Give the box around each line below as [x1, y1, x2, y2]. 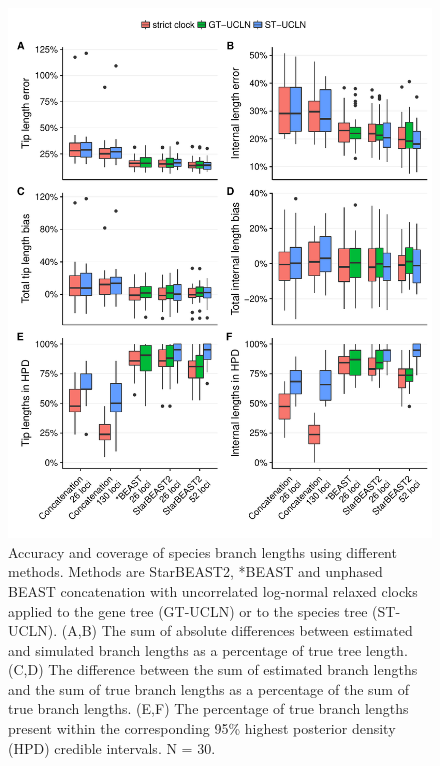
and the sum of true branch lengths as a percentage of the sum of [8, 678, 409, 699]
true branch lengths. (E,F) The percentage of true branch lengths [8, 698, 409, 719]
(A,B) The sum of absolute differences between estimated [61, 620, 413, 641]
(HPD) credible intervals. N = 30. [8, 737, 216, 758]
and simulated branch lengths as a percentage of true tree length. [8, 639, 408, 660]
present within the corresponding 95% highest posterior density [8, 718, 396, 739]
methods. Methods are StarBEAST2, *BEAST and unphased [8, 561, 383, 582]
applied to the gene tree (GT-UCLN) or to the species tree [8, 600, 368, 621]
